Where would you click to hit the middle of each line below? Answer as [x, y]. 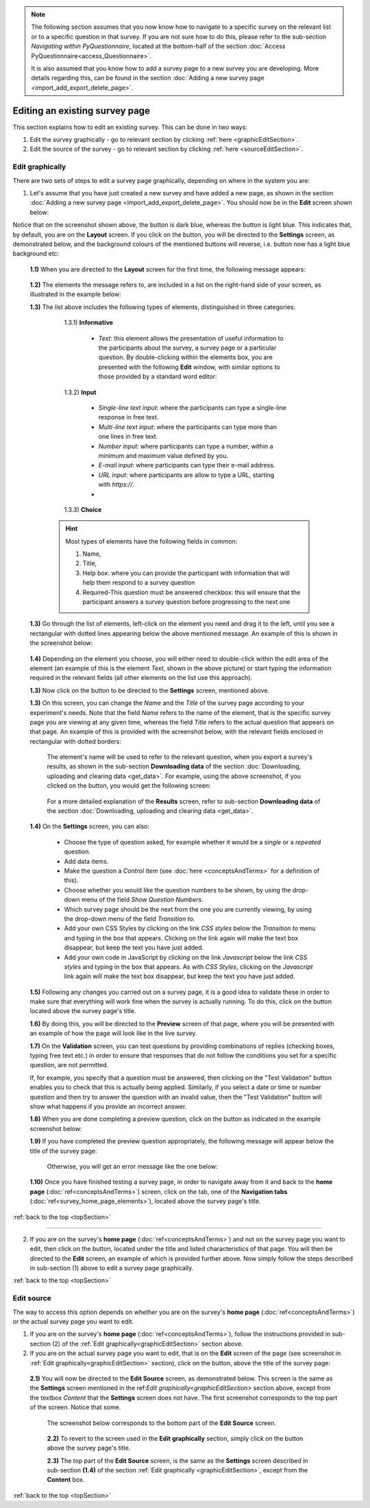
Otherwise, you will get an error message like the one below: [133, 1166]
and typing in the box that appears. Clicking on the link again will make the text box [181, 938]
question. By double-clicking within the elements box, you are [186, 357]
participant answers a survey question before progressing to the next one [186, 602]
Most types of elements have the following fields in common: [151, 541]
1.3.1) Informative [88, 323]
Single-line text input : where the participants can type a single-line [193, 407]
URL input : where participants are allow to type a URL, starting [186, 475]
